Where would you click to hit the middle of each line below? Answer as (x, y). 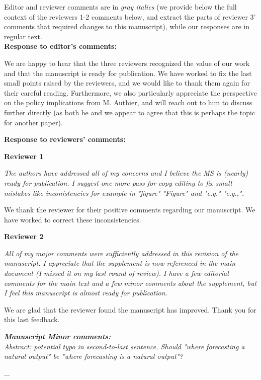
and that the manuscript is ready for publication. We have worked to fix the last (128, 73)
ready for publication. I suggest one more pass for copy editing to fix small (118, 182)
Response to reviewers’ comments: (65, 139)
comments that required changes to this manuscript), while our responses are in (127, 26)
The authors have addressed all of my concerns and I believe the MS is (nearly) (126, 173)
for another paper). (33, 122)
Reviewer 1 (24, 156)
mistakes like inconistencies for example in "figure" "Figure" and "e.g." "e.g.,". (124, 193)
